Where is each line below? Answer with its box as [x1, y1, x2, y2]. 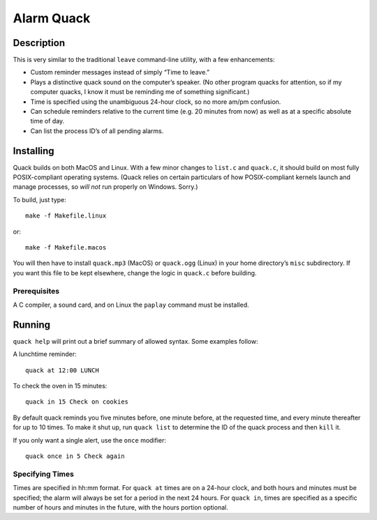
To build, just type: [13, 195, 66, 204]
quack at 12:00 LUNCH [25, 366, 99, 374]
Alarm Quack [13, 10, 91, 26]
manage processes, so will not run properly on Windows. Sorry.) [13, 183, 198, 191]
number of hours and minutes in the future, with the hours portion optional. [13, 503, 228, 512]
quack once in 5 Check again [25, 452, 125, 460]
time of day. [30, 117, 65, 125]
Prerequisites [13, 286, 59, 296]
